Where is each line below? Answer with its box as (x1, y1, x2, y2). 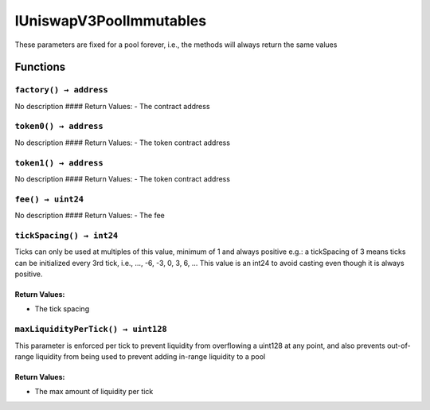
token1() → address (14, 158, 104, 168)
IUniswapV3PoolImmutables (14, 12, 207, 29)
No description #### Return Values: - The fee (14, 211, 165, 221)
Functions (14, 61, 66, 74)
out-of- (386, 341, 411, 350)
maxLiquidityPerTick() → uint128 (14, 324, 167, 334)
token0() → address (14, 121, 104, 131)
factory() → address (14, 84, 109, 96)
